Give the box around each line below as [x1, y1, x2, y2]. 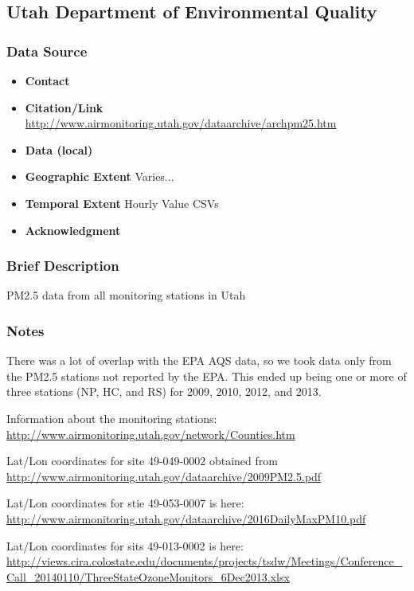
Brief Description [6, 256, 119, 276]
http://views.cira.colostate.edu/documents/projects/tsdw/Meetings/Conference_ [6, 553, 403, 569]
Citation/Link [25, 99, 103, 115]
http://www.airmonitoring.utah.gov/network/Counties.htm [6, 425, 295, 442]
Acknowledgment [25, 221, 121, 238]
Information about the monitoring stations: [6, 409, 217, 426]
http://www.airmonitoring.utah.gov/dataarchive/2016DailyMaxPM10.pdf [6, 510, 366, 526]
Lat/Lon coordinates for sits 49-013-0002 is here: [6, 537, 244, 554]
